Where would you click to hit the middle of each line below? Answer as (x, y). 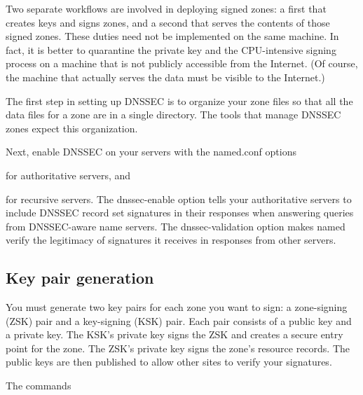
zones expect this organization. (72, 128)
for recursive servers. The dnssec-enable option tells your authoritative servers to (179, 199)
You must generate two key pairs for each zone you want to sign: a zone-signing (177, 307)
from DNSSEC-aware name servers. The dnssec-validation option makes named (176, 226)
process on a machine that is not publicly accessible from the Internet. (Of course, (182, 63)
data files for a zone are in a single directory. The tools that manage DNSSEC (173, 115)
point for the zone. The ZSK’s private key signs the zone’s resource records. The (178, 348)
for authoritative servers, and (68, 175)
